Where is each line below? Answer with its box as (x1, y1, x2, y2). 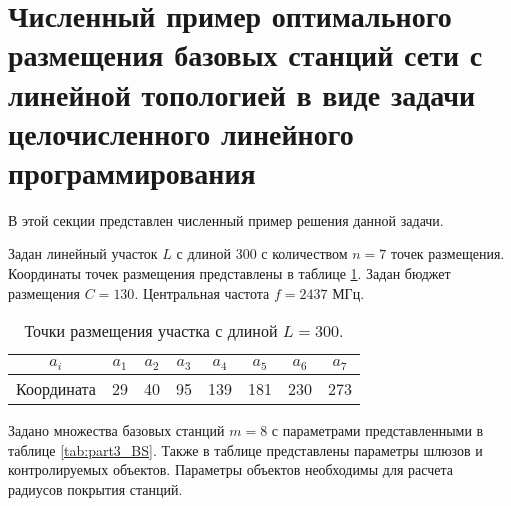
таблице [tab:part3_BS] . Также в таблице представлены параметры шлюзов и (8, 439, 483, 460)
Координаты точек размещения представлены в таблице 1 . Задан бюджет (8, 263, 451, 284)
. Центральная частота (134, 282, 270, 303)
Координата (16, 377, 96, 401)
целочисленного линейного (8, 112, 354, 153)
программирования (8, 151, 256, 192)
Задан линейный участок (8, 243, 158, 264)
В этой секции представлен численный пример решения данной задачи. (8, 209, 444, 230)
